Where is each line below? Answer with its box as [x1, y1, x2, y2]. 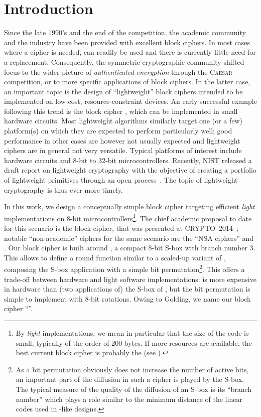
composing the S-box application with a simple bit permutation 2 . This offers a [4, 262, 245, 274]
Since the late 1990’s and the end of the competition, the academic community [4, 27, 246, 38]
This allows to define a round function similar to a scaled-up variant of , [4, 252, 226, 262]
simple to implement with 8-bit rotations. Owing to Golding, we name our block [4, 293, 251, 304]
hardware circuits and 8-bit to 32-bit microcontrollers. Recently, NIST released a [4, 155, 252, 165]
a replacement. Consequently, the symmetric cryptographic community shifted [4, 56, 244, 67]
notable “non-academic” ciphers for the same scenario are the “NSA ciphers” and [4, 232, 254, 243]
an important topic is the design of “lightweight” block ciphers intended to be [4, 86, 243, 96]
